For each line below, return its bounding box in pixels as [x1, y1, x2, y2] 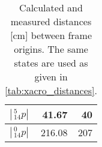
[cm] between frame [10, 28, 92, 42]
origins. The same [14, 42, 88, 56]
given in [34, 70, 68, 83]
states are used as [14, 56, 88, 70]
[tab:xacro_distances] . [5, 83, 98, 97]
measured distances [10, 14, 92, 28]
